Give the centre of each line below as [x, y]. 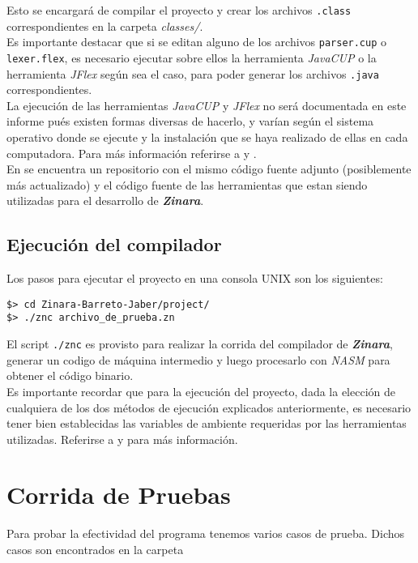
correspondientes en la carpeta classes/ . [105, 26]
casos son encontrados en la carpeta [95, 550]
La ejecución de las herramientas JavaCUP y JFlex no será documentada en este [207, 105]
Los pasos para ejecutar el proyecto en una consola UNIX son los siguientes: [195, 278]
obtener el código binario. [70, 375]
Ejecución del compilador [114, 244]
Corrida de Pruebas [119, 495]
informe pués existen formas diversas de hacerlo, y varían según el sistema [190, 121]
